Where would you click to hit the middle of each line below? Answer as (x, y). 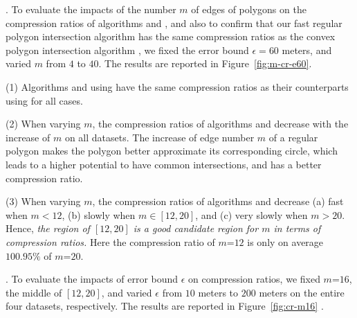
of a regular (293, 137)
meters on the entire (302, 292)
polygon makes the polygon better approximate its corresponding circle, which (172, 151)
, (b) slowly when (99, 214)
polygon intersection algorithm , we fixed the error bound (127, 50)
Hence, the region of (48, 228)
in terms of (297, 228)
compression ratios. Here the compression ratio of (110, 241)
